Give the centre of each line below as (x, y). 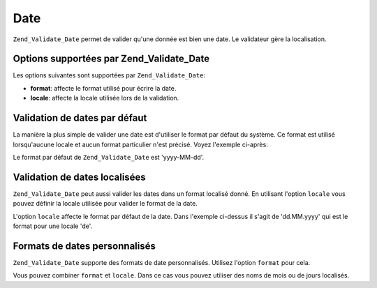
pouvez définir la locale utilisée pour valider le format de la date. (105, 204)
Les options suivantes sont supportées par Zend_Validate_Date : (109, 75)
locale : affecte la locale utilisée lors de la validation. (105, 98)
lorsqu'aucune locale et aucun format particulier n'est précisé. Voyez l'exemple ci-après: (140, 144)
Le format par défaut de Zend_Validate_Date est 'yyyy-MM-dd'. (109, 157)
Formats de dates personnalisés (84, 246)
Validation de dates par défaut (80, 118)
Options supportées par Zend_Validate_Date (111, 59)
